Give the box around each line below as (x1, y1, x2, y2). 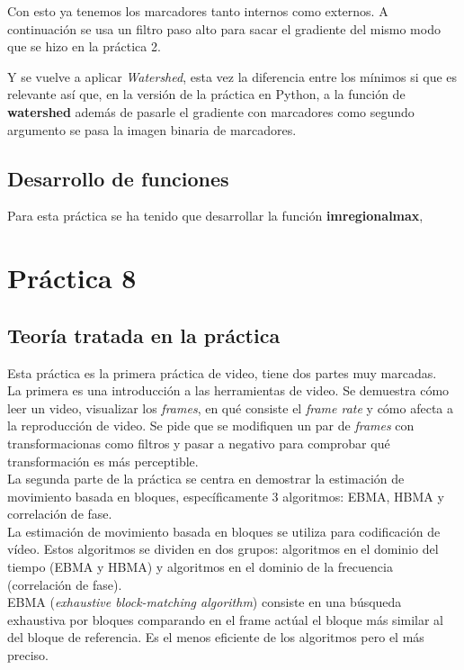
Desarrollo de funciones (7, 164, 229, 192)
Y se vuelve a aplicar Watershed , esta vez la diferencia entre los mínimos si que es (7, 67, 458, 86)
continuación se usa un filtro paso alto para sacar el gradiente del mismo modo (7, 19, 441, 38)
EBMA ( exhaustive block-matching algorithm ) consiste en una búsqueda (7, 593, 402, 611)
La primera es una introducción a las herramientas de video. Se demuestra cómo (7, 381, 450, 400)
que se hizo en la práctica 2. (7, 37, 161, 56)
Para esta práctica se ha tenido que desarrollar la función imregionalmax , (7, 206, 424, 225)
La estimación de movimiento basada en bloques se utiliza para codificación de (7, 521, 441, 540)
